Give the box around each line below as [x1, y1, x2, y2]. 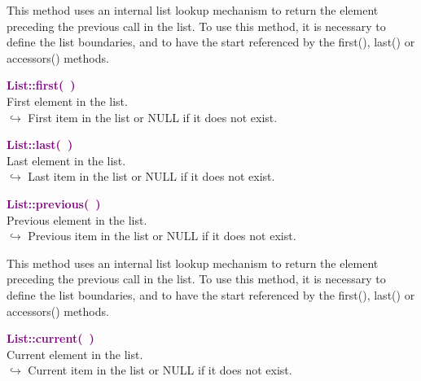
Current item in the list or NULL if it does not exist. [28, 361, 292, 379]
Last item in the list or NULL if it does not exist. [28, 168, 275, 185]
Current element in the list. [7, 345, 143, 362]
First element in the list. [7, 92, 128, 109]
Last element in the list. [7, 151, 126, 169]
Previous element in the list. [7, 211, 147, 228]
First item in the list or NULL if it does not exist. [28, 108, 278, 125]
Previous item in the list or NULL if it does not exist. [28, 227, 296, 244]
